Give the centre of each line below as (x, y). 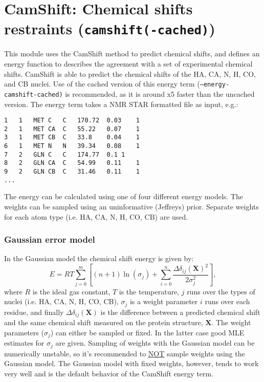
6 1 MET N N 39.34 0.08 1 (72, 146)
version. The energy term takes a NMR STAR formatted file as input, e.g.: (121, 104)
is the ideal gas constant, (71, 291)
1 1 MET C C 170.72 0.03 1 (72, 121)
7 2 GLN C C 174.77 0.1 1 (65, 154)
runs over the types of (221, 291)
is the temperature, (149, 291)
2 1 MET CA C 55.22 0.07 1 (72, 129)
